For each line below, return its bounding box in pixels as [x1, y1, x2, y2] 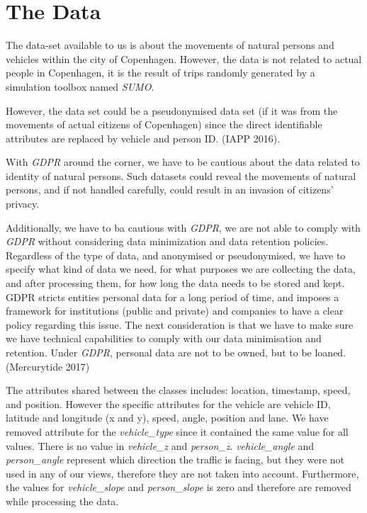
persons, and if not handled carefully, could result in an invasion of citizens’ [6, 182, 334, 197]
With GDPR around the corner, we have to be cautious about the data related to [6, 154, 360, 169]
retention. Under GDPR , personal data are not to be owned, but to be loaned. [6, 345, 346, 359]
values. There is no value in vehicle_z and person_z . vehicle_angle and [6, 438, 315, 453]
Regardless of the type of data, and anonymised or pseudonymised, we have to [6, 247, 346, 262]
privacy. [6, 196, 40, 211]
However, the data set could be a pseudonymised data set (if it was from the [6, 103, 338, 118]
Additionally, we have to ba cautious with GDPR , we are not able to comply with [6, 220, 361, 235]
